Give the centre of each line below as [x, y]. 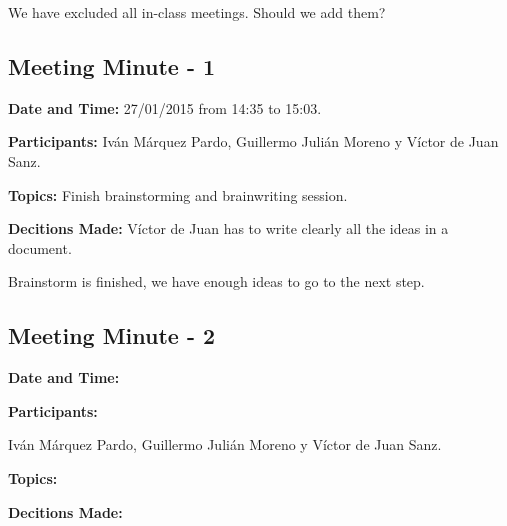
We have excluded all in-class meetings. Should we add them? [197, 12]
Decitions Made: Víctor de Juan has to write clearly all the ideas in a [228, 228]
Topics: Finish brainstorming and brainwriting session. [178, 194]
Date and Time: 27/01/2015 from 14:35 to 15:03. [165, 107]
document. [40, 247]
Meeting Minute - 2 [112, 335]
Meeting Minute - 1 [112, 65]
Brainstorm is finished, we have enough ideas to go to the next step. [216, 281]
